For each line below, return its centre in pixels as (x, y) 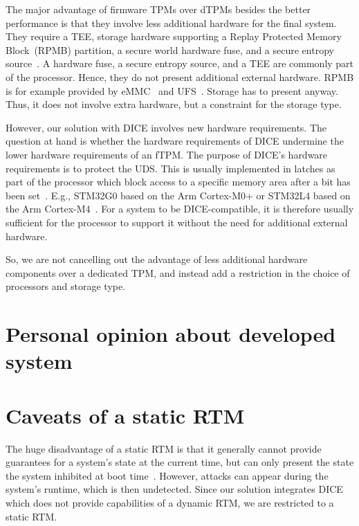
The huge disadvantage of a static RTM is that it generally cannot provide (164, 448)
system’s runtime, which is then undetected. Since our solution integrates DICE (174, 489)
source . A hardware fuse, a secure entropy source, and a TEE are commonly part (180, 63)
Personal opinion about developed (171, 334)
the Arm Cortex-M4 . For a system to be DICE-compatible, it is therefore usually (180, 209)
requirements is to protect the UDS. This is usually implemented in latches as (171, 168)
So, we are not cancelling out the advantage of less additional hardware (157, 259)
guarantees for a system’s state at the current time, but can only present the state (180, 462)
